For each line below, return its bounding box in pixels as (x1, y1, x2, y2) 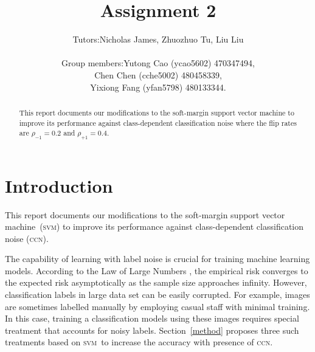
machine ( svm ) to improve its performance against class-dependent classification (5, 220, 304, 233)
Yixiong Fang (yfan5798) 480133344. (90, 80, 226, 93)
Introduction (5, 173, 113, 198)
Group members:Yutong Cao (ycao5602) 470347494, (61, 57, 255, 69)
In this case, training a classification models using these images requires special (5, 312, 299, 325)
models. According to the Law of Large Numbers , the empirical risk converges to (5, 264, 308, 277)
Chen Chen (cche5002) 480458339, (94, 68, 222, 81)
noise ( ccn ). (5, 232, 49, 244)
